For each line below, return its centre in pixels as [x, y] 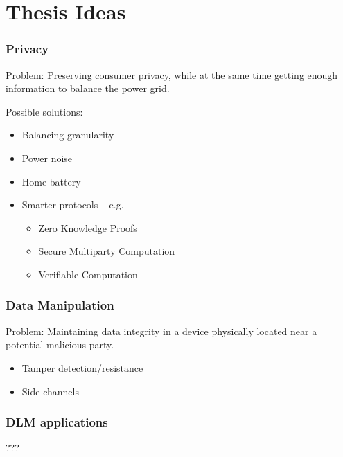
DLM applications [57, 422]
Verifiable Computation [88, 274]
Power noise [47, 158]
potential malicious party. [60, 344]
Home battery [51, 181]
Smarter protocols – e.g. [73, 205]
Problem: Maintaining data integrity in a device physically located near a [161, 331]
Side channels [50, 391]
